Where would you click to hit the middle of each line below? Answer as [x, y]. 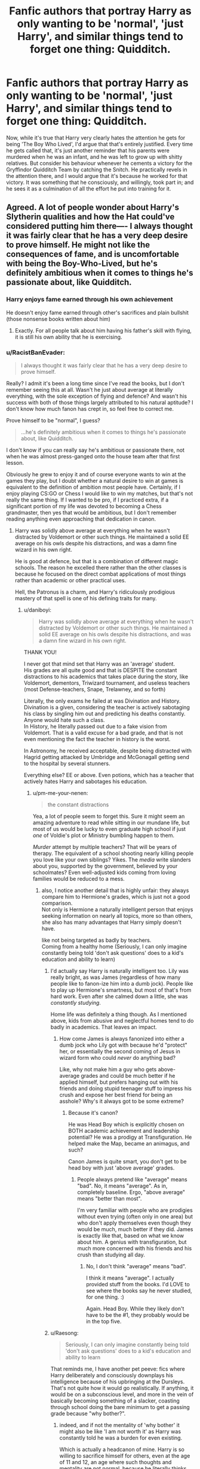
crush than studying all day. [111, 1255]
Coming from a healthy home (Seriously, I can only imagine [114, 946]
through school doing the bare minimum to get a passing [120, 1407]
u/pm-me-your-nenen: [60, 793]
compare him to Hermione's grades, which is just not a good [116, 896]
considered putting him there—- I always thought [99, 226]
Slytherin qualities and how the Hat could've [90, 217]
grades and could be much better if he [128, 1075]
